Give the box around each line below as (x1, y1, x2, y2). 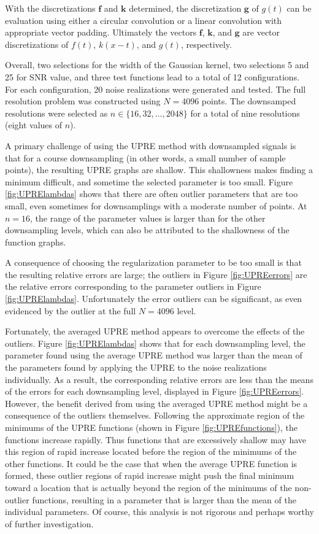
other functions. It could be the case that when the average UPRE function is (5, 457, 298, 470)
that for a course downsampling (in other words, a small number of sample (5, 151, 286, 164)
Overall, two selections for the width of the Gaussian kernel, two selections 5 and (5, 58, 309, 71)
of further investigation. (5, 517, 94, 530)
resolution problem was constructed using (5, 95, 161, 107)
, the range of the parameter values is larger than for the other (30, 211, 266, 224)
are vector (242, 26, 280, 39)
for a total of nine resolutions (190, 106, 300, 119)
